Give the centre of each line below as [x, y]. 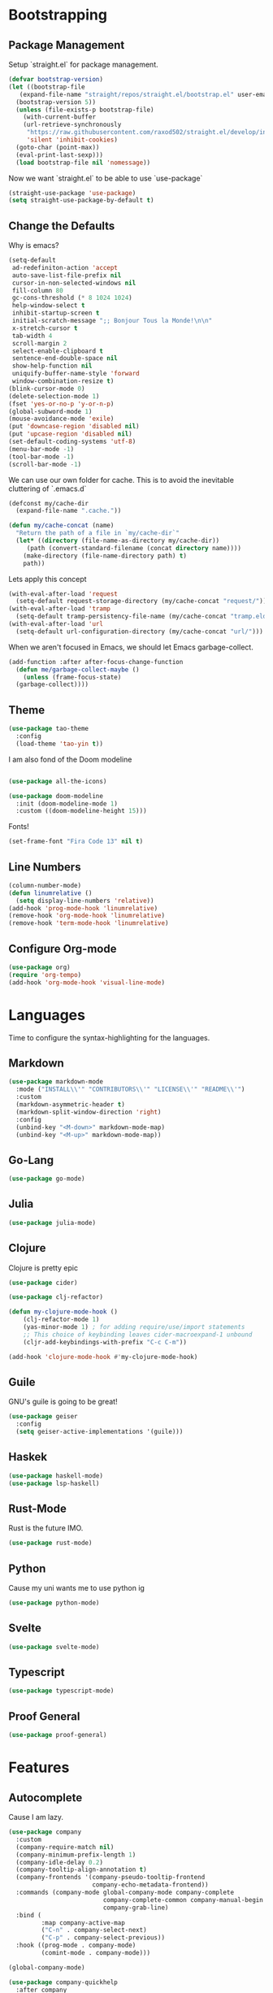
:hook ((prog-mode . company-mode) [76, 1945]
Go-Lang [31, 1160]
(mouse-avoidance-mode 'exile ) [61, 419]
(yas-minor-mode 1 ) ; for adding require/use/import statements [134, 1327]
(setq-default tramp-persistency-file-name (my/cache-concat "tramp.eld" [143, 617]
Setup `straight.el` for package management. [83, 64]
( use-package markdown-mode [56, 1082]
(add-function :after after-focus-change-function [96, 662]
